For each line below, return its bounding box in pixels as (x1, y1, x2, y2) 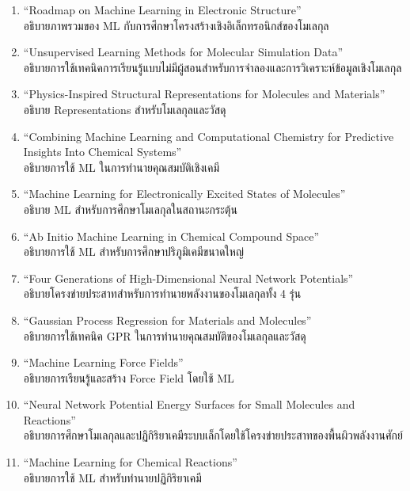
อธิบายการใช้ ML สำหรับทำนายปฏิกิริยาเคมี (23, 469, 202, 485)
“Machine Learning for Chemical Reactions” (23, 454, 237, 470)
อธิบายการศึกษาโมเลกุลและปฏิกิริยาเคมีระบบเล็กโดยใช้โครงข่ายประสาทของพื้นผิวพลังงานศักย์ (23, 427, 403, 443)
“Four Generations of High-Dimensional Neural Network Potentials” (23, 269, 354, 286)
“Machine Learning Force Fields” (23, 354, 184, 371)
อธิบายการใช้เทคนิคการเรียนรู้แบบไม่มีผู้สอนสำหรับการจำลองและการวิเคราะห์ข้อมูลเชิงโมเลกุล (23, 59, 402, 75)
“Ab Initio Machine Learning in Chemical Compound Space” (23, 227, 319, 244)
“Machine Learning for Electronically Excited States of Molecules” (23, 185, 346, 202)
